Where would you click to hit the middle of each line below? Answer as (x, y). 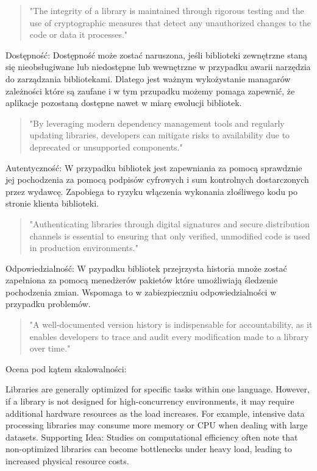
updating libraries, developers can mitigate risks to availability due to (160, 135)
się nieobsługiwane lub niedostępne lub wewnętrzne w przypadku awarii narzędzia (158, 67)
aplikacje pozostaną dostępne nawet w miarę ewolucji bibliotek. (124, 103)
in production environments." (84, 248)
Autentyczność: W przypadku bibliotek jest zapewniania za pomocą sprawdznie (154, 167)
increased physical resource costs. (67, 461)
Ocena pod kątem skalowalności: (66, 368)
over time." (50, 348)
